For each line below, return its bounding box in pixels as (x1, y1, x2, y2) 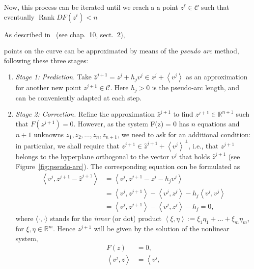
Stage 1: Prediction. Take (15, 72, 92, 82)
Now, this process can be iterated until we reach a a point (4, 2, 178, 12)
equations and (198, 119, 240, 129)
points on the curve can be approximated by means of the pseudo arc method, (4, 46, 239, 56)
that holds (179, 151, 210, 161)
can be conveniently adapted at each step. (15, 92, 142, 102)
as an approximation (186, 72, 248, 82)
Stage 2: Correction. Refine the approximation (15, 109, 155, 119)
